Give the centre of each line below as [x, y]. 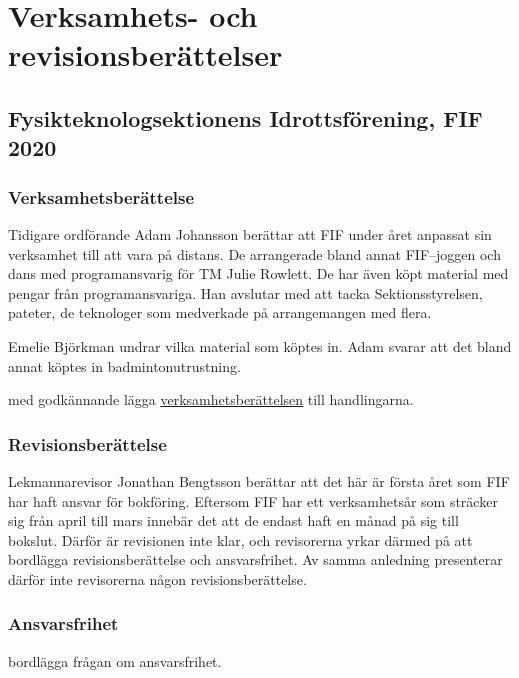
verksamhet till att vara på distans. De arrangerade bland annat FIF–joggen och [254, 253]
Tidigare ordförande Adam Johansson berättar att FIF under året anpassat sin [250, 233]
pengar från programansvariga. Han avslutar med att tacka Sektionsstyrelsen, [245, 292]
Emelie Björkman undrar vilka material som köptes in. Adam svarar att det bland [260, 345]
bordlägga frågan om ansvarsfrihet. [115, 660]
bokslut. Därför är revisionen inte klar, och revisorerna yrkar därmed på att [240, 539]
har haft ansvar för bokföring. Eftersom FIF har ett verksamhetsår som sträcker [253, 500]
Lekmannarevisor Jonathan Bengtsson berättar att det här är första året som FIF [259, 480]
